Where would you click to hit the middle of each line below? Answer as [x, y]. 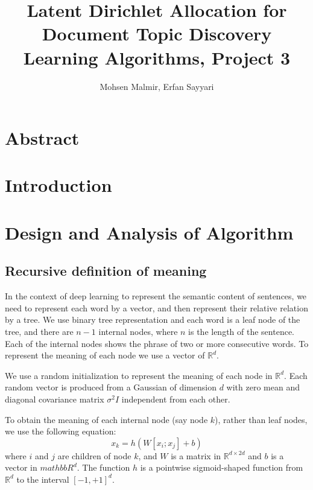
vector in [21, 467]
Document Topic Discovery [157, 33]
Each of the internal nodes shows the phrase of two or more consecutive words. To [157, 343]
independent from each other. [176, 399]
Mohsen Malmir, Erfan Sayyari [157, 86]
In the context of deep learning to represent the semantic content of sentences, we [156, 296]
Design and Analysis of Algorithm [149, 232]
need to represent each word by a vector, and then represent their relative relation [156, 307]
